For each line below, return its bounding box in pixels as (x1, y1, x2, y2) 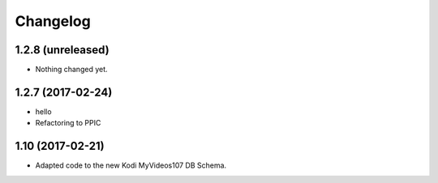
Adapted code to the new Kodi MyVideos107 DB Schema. (35, 160, 227, 170)
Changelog (15, 12, 91, 30)
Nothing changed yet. (35, 65, 109, 74)
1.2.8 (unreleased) (15, 43, 109, 57)
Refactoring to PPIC (35, 118, 101, 128)
